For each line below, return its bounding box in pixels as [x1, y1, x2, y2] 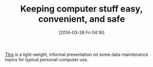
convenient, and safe [38, 13, 125, 25]
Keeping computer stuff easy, [20, 3, 143, 14]
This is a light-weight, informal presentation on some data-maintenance [5, 52, 148, 57]
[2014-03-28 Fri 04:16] [58, 29, 105, 35]
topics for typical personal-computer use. [5, 56, 88, 62]
